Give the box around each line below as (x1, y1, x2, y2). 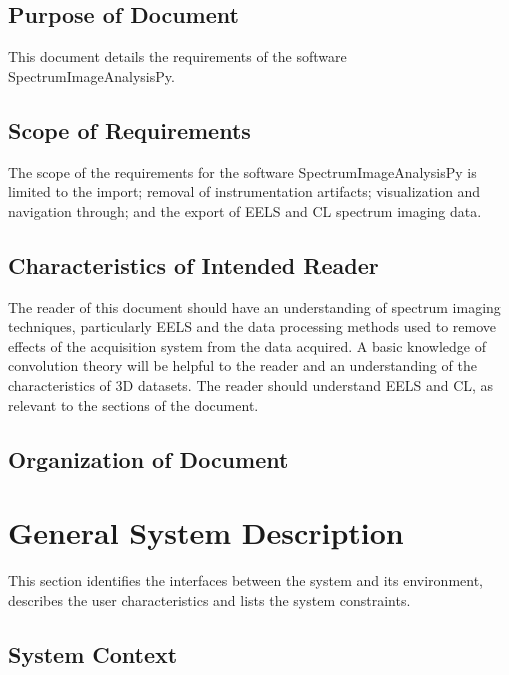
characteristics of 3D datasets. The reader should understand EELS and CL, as (8, 374, 494, 395)
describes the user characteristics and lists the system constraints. (8, 589, 411, 610)
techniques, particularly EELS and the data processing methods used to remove (8, 316, 497, 337)
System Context (8, 638, 178, 669)
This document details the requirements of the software (8, 46, 347, 67)
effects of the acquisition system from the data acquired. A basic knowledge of (8, 335, 486, 356)
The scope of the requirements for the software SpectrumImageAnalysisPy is (8, 161, 477, 182)
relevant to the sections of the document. (8, 394, 259, 415)
